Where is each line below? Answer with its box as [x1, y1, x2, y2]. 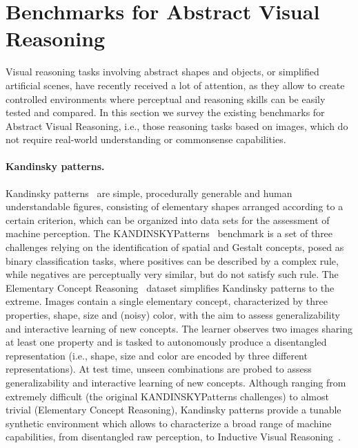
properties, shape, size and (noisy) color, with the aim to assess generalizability [6, 308, 340, 322]
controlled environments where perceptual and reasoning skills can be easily [6, 91, 326, 106]
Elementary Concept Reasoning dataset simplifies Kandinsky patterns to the [6, 280, 335, 295]
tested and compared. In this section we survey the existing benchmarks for [6, 105, 325, 120]
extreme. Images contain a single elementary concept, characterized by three [6, 294, 328, 308]
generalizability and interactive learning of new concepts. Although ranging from [6, 375, 346, 389]
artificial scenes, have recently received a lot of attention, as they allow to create [6, 77, 345, 92]
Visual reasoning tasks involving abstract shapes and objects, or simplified [6, 64, 319, 79]
